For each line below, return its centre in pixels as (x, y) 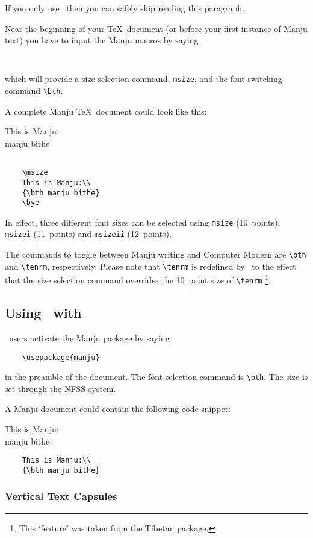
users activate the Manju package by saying (89, 337)
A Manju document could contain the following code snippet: (118, 409)
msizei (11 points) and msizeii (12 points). (88, 234)
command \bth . (34, 91)
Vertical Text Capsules (61, 496)
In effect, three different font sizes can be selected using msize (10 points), (143, 222)
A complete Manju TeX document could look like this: (106, 111)
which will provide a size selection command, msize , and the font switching (144, 79)
